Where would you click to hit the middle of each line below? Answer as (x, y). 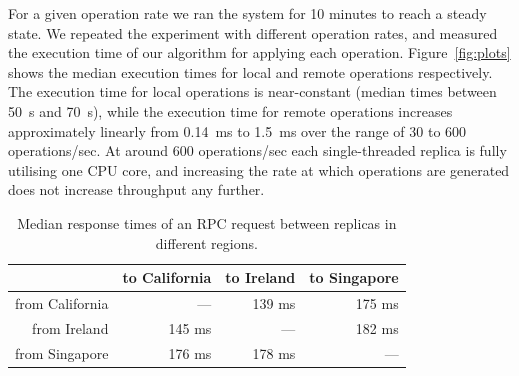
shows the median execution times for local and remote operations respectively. (250, 71)
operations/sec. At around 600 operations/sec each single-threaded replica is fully (257, 150)
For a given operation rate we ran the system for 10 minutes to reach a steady (247, 13)
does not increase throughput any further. (136, 189)
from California (62, 302)
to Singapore (354, 277)
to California (167, 277)
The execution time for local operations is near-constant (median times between (252, 91)
